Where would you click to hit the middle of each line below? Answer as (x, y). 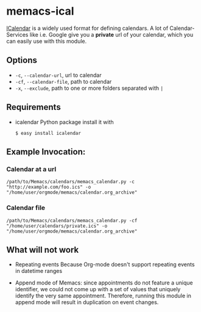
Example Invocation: (46, 152)
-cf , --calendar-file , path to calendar (63, 81)
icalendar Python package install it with (64, 122)
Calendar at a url (31, 169)
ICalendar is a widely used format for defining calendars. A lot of (87, 28)
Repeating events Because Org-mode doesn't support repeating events (105, 264)
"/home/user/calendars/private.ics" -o (57, 226)
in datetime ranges (39, 271)
